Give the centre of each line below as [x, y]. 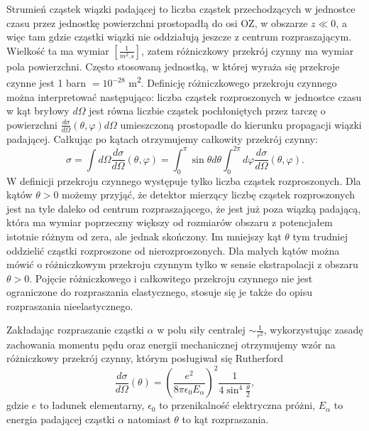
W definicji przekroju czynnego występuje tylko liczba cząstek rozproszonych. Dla [184, 180]
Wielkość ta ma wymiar [58, 50]
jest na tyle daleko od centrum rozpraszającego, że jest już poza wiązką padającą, [184, 208]
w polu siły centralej [201, 330]
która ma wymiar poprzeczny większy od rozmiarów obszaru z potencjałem [170, 222]
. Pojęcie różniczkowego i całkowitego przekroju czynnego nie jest [171, 278]
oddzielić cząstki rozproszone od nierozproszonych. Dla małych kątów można [173, 250]
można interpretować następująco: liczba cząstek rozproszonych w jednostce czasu [184, 96]
